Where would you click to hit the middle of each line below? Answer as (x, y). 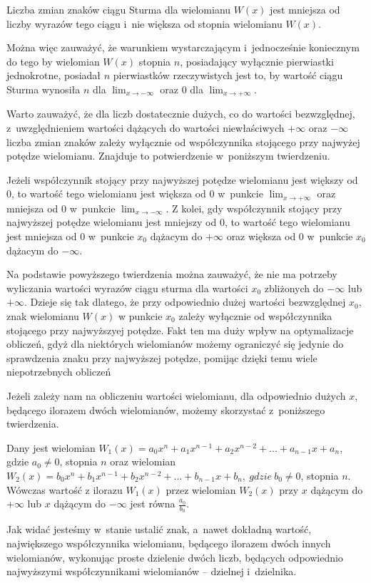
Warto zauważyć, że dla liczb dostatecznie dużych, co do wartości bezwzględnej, (181, 114)
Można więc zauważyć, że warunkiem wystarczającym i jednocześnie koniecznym (183, 47)
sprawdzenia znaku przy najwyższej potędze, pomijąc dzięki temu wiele (162, 357)
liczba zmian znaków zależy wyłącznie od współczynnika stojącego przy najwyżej (183, 141)
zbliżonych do (294, 288)
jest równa (153, 504)
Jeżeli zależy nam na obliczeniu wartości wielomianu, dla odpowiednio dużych (176, 395)
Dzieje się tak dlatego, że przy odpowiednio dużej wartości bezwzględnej (188, 302)
